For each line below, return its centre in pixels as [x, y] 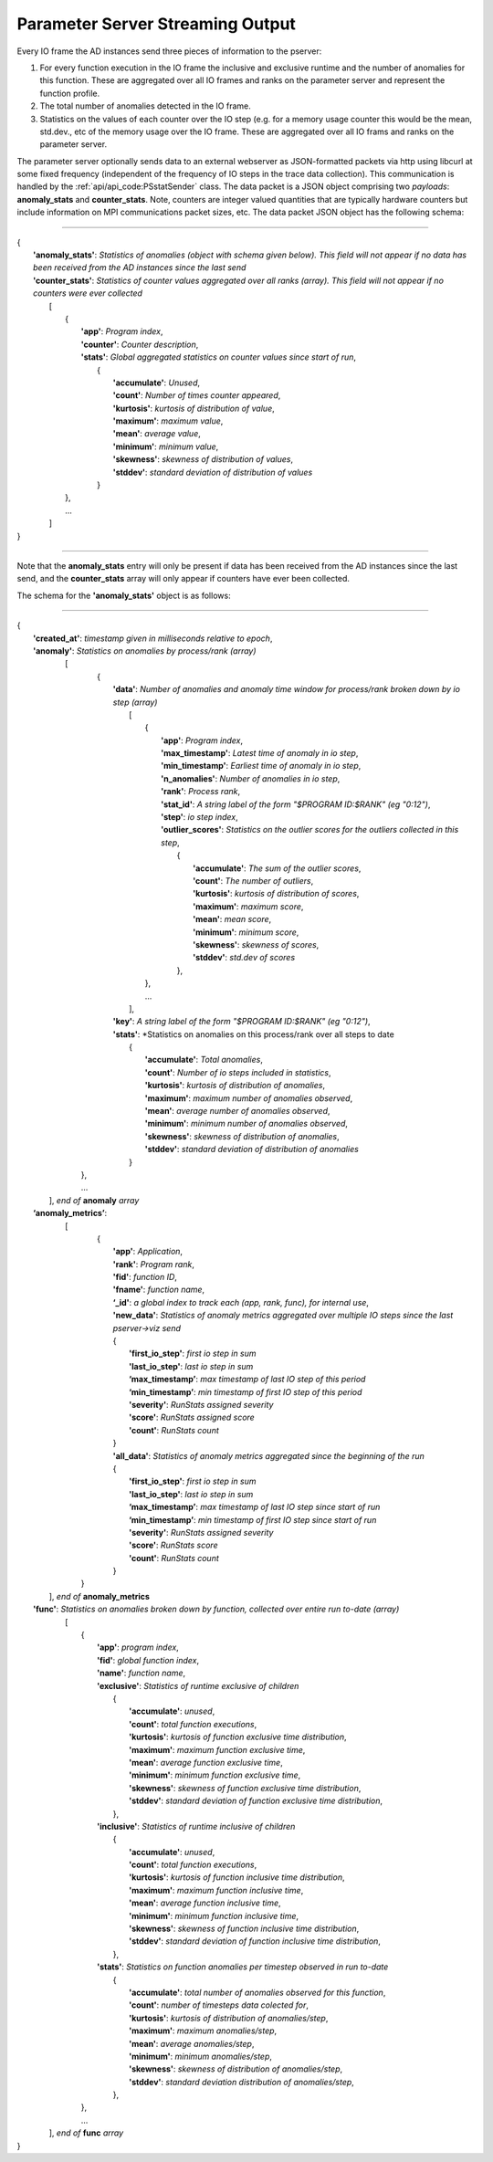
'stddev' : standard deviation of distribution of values [213, 472]
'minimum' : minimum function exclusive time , [215, 1775]
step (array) [135, 702]
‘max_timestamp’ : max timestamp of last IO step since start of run [255, 1507]
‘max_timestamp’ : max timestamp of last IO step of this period [247, 1380]
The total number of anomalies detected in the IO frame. [145, 106]
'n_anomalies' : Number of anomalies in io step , [251, 778]
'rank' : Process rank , [201, 792]
